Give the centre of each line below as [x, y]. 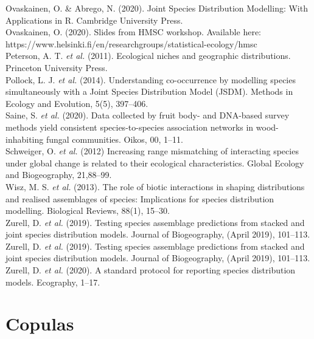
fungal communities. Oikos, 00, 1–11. [114, 139]
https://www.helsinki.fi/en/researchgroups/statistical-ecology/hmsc [131, 43]
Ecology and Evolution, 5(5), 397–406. [77, 103]
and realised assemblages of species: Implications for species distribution [140, 198]
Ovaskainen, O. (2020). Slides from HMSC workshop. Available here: [133, 32]
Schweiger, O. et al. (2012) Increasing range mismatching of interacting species [152, 151]
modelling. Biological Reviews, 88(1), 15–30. [88, 211]
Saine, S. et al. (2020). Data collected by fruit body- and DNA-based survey [148, 115]
